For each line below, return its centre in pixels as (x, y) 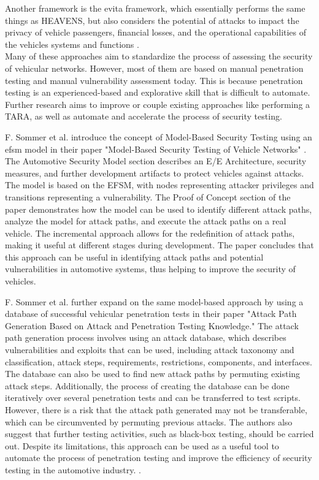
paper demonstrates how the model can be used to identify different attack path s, (159, 209)
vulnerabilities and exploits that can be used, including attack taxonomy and (150, 350)
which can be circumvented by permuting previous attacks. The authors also (149, 421)
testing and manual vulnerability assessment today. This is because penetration (154, 80)
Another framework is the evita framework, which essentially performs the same (155, 8)
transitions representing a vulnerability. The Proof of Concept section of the (148, 196)
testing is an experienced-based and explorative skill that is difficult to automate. (158, 92)
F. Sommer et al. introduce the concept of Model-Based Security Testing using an (159, 136)
